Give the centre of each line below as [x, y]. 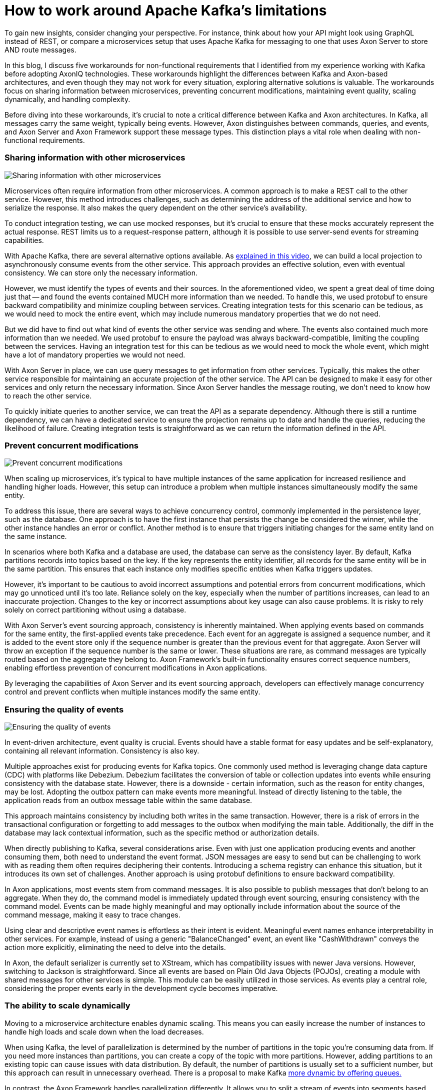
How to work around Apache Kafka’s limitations [166, 10]
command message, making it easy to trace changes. [92, 915]
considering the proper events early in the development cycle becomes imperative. [141, 988]
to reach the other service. [48, 395]
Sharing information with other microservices [95, 158]
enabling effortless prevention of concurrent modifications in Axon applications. [136, 668]
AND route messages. [40, 49]
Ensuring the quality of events [64, 709]
